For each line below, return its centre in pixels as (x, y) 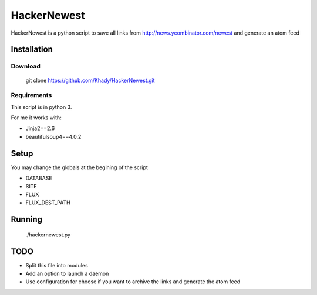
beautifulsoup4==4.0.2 (53, 136)
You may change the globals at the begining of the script (79, 167)
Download (26, 66)
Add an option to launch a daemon (67, 273)
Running (27, 219)
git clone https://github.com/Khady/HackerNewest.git (90, 80)
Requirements (31, 95)
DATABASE (39, 178)
